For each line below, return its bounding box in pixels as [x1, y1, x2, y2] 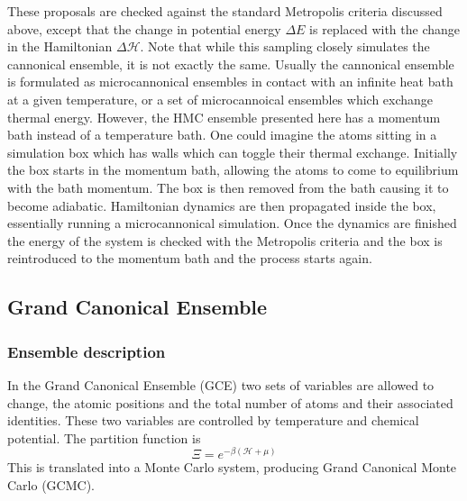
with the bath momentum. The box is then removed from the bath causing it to [7, 178, 449, 196]
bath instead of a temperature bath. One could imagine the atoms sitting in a [7, 125, 437, 144]
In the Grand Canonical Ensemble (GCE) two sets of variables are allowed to [7, 375, 435, 394]
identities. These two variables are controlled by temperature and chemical [7, 411, 419, 430]
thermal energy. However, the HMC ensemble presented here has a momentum [7, 107, 441, 126]
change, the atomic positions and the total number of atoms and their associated [7, 393, 453, 412]
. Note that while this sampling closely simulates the [140, 37, 430, 56]
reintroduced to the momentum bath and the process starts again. [7, 249, 372, 268]
